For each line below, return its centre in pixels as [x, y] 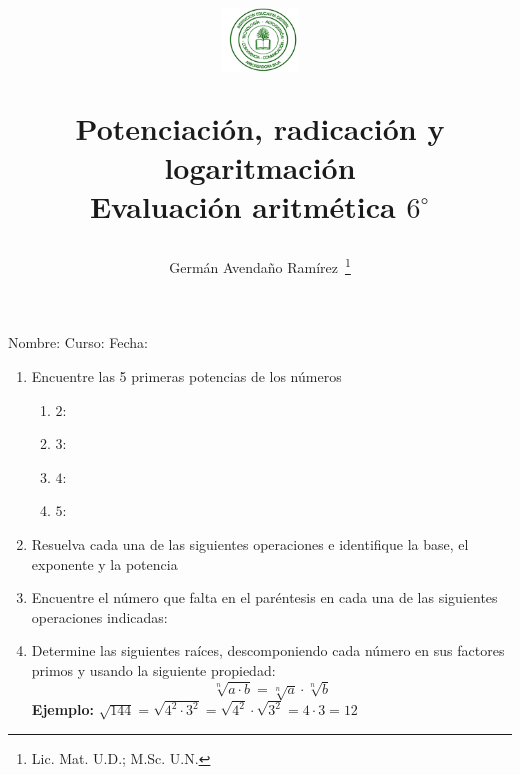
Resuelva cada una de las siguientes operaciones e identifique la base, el [250, 544]
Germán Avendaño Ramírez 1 [260, 265]
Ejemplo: [63, 709]
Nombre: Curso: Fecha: [78, 342]
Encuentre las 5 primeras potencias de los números [186, 376]
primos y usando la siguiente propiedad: [153, 669]
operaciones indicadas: [99, 616]
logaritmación [260, 166]
